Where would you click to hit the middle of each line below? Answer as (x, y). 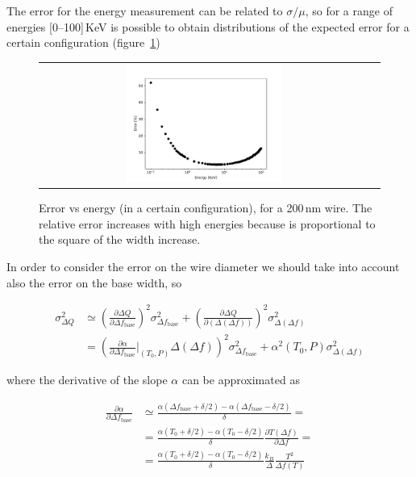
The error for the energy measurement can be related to (145, 10)
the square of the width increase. (120, 239)
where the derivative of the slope (87, 380)
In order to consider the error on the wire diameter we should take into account (203, 266)
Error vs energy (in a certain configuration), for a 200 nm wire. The (206, 208)
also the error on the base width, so (94, 282)
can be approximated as (241, 380)
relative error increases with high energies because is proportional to (207, 223)
